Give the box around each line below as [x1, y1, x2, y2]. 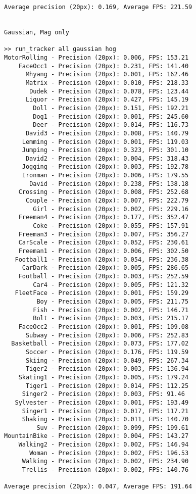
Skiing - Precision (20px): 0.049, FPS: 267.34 [25, 357, 189, 364]
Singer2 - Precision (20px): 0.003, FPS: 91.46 [22, 390, 185, 398]
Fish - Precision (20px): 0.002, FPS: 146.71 [33, 306, 189, 314]
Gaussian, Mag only [4, 28, 69, 36]
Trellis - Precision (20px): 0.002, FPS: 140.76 [22, 466, 189, 474]
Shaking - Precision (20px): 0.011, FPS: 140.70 [22, 416, 189, 423]
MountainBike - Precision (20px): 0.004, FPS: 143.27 [4, 432, 189, 440]
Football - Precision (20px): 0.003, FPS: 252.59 [18, 273, 189, 280]
